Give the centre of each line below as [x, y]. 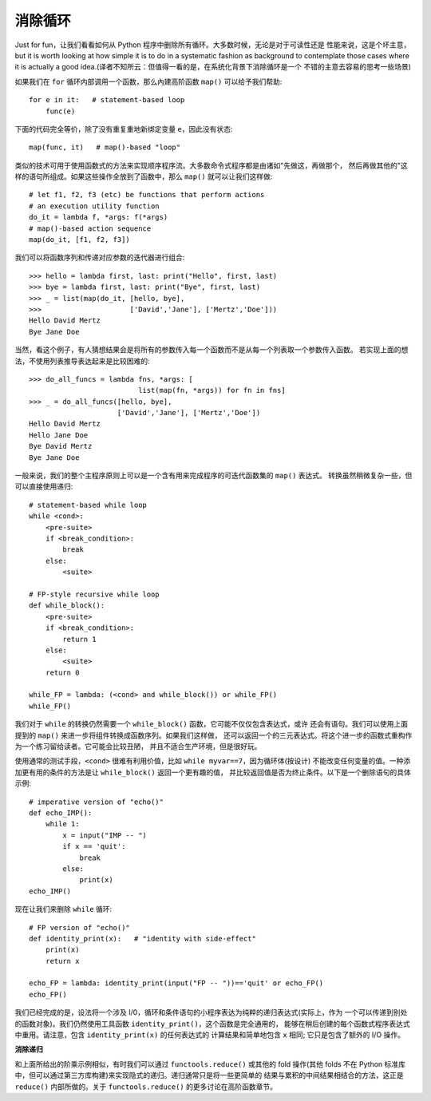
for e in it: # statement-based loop [107, 100]
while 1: [62, 824]
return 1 [79, 639]
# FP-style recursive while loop [94, 594]
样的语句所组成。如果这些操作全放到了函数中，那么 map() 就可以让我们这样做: [144, 176]
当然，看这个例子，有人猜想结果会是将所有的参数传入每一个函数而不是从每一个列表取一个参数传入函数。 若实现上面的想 [212, 350]
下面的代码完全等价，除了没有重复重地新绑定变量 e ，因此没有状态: [124, 129]
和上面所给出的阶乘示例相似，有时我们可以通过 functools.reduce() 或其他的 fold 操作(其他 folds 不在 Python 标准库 [210, 1064]
